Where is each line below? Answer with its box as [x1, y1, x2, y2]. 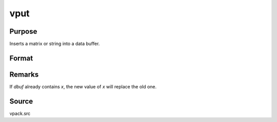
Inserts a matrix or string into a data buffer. [9, 41, 100, 47]
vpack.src [9, 110, 31, 116]
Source [9, 97, 33, 106]
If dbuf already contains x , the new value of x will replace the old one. [9, 83, 157, 89]
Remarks [9, 70, 39, 79]
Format [9, 54, 33, 62]
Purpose [9, 27, 37, 36]
